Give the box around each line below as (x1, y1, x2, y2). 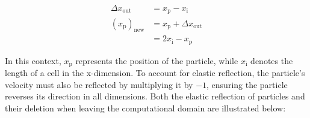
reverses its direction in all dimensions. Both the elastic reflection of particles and (5, 90, 305, 102)
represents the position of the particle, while (75, 54, 238, 66)
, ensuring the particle (206, 78, 288, 90)
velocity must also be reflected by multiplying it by (5, 78, 193, 90)
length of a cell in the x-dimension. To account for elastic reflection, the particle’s (5, 66, 305, 79)
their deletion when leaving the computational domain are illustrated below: (5, 102, 286, 114)
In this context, (5, 54, 61, 66)
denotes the (250, 54, 293, 66)
